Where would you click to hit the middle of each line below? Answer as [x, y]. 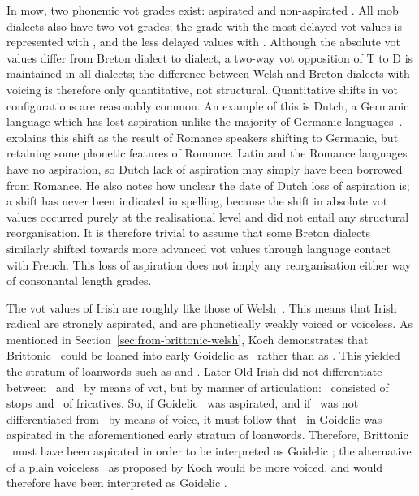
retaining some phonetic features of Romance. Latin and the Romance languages [207, 153]
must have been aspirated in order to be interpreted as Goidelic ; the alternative [212, 451]
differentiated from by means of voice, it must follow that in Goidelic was [194, 418]
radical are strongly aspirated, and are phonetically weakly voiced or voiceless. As [209, 323]
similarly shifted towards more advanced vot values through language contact [199, 248]
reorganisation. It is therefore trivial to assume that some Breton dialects [189, 233]
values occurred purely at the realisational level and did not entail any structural [208, 216]
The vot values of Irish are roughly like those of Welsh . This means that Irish [202, 307]
